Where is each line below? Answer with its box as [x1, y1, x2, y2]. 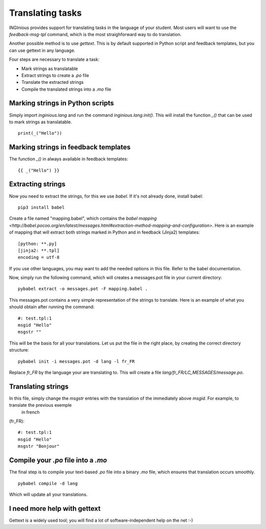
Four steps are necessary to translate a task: [9, 57, 100, 63]
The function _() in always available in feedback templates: [9, 156, 128, 162]
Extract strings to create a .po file [21, 72, 89, 78]
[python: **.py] [18, 241, 57, 247]
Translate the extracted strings [21, 79, 84, 85]
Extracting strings [9, 180, 66, 188]
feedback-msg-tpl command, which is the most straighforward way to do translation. [9, 31, 182, 37]
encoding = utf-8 [18, 254, 60, 260]
